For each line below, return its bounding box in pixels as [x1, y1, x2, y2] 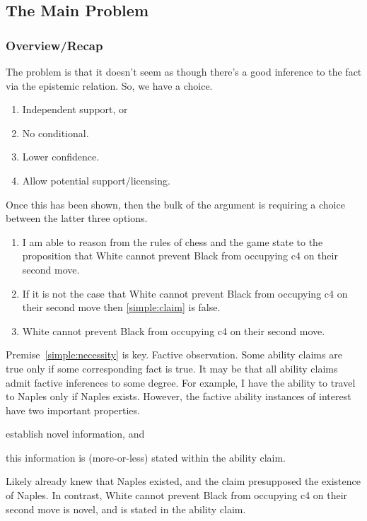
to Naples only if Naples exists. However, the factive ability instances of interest [6, 389, 351, 404]
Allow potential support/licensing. [22, 172, 170, 187]
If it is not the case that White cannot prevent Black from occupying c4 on [22, 286, 348, 300]
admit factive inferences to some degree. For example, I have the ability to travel [6, 375, 356, 390]
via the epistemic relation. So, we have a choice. [6, 78, 213, 93]
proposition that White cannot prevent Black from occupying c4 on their [22, 248, 338, 263]
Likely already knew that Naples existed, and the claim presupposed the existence [6, 474, 361, 488]
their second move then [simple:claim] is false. [22, 300, 221, 315]
